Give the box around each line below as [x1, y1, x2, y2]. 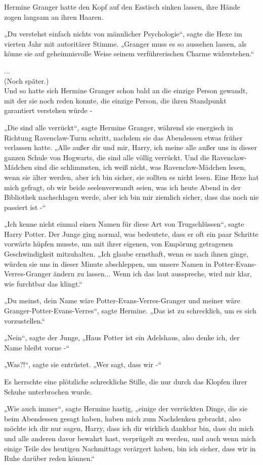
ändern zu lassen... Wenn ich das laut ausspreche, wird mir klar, [53, 268, 252, 279]
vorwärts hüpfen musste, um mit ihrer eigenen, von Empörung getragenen [4, 238, 233, 249]
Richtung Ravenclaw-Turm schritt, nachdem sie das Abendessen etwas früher [4, 132, 243, 142]
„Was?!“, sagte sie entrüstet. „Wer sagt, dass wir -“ [4, 359, 161, 370]
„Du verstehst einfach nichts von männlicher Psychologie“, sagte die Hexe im [4, 28, 242, 39]
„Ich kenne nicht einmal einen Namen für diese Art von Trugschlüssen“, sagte [4, 219, 244, 229]
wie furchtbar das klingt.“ [4, 278, 82, 289]
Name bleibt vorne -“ [4, 342, 70, 352]
